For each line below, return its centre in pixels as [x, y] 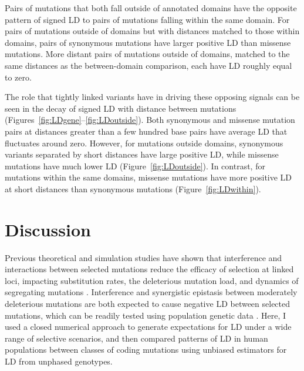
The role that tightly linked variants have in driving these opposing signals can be [152, 97]
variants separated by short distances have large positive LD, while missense [142, 154]
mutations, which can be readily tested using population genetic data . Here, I [146, 315]
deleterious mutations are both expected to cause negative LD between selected [148, 303]
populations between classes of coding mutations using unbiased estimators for [146, 350]
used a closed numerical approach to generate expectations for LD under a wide [148, 327]
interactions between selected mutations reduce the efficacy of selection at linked [149, 269]
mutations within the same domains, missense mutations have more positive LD [148, 177]
